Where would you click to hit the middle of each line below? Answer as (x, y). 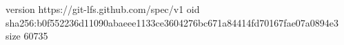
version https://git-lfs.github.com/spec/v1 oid (103, 9)
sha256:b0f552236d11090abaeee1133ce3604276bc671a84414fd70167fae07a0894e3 (172, 22)
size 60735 (27, 36)
